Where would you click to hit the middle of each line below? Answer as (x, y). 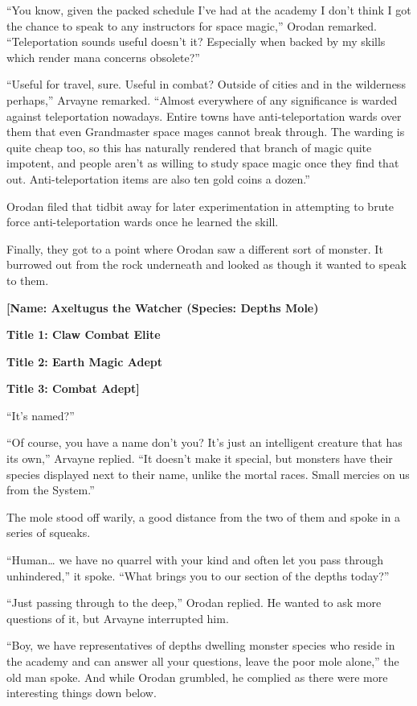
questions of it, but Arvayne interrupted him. (118, 618)
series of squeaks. (49, 533)
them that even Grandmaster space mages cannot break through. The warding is (206, 132)
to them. (28, 280)
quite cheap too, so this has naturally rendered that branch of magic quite (189, 147)
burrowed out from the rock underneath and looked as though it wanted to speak (206, 264)
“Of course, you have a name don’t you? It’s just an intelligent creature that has (204, 442)
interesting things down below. (82, 693)
